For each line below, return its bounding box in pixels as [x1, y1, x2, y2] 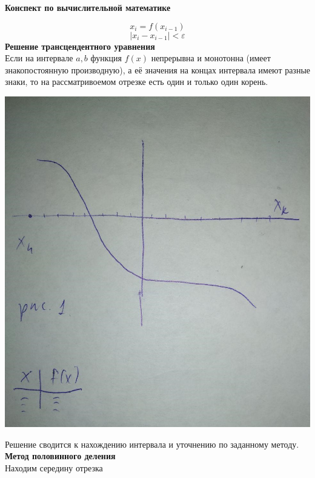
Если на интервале [5, 52, 73, 64]
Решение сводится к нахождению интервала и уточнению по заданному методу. [5, 437, 299, 450]
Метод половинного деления [5, 449, 116, 462]
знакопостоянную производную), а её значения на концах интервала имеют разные [5, 63, 311, 76]
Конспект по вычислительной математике [5, 1, 171, 13]
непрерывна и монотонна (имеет [151, 52, 271, 64]
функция [90, 52, 122, 64]
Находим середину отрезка [5, 461, 103, 474]
